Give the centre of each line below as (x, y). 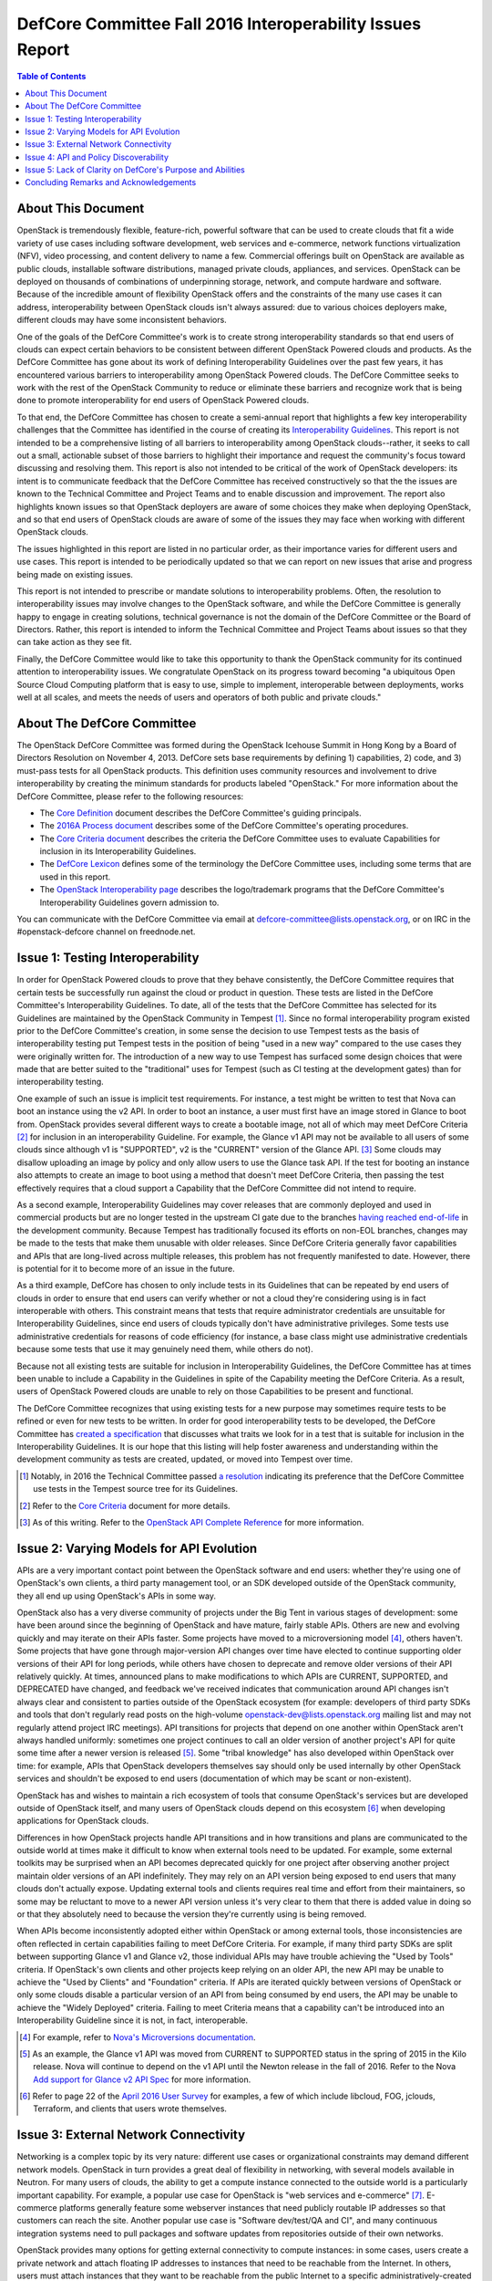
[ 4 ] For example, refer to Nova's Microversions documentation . (138, 2037)
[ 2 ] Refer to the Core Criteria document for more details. (125, 1505)
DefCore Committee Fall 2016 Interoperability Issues (219, 24)
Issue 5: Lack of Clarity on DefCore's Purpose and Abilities (135, 170)
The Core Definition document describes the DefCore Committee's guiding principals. (200, 813)
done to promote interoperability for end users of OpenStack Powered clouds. (163, 401)
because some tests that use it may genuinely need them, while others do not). (165, 1349)
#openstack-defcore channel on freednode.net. (106, 932)
